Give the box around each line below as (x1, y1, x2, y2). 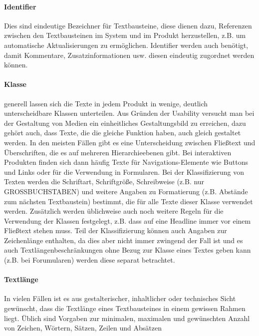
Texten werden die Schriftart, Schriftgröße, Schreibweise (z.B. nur (4, 176, 205, 187)
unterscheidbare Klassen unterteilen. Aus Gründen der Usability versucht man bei (4, 108, 255, 118)
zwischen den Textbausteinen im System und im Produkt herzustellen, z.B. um (4, 30, 246, 40)
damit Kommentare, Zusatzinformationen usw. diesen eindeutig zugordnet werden (4, 49, 255, 60)
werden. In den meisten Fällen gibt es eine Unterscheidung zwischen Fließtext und (4, 137, 256, 147)
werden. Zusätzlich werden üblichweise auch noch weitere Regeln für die (4, 206, 224, 216)
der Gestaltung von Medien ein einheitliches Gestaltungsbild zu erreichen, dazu (4, 117, 246, 128)
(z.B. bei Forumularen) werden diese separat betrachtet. (4, 255, 175, 265)
